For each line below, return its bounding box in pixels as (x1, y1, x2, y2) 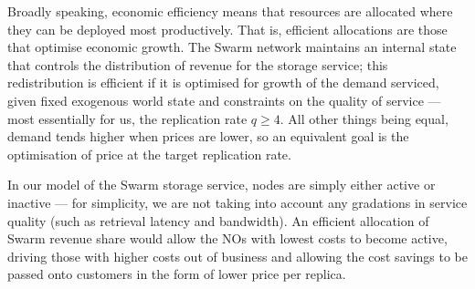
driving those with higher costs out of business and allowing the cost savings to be (7, 246, 468, 265)
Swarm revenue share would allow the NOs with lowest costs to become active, (7, 229, 448, 248)
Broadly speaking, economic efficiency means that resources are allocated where (7, 2, 453, 20)
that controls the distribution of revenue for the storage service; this (7, 55, 388, 74)
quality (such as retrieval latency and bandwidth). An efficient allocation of (7, 211, 429, 230)
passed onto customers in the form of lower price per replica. (7, 264, 346, 284)
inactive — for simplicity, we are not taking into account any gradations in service (7, 192, 468, 212)
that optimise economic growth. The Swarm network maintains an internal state (7, 37, 457, 57)
